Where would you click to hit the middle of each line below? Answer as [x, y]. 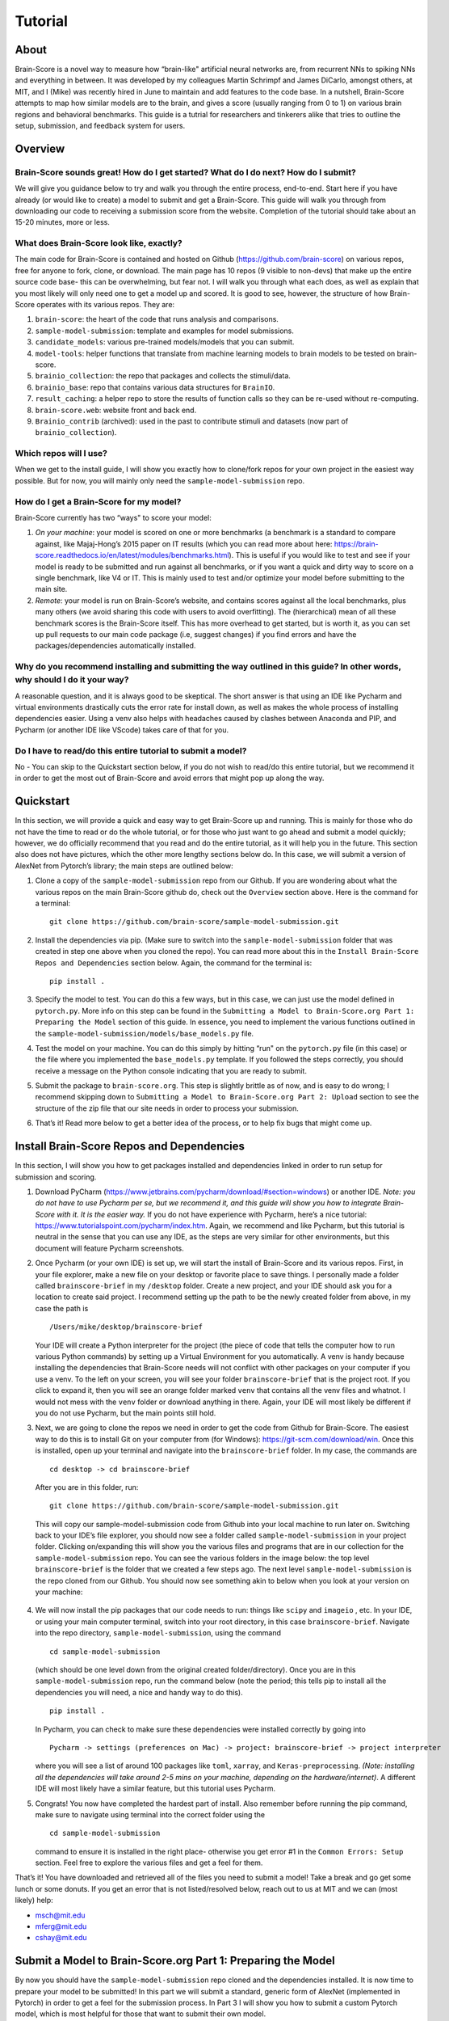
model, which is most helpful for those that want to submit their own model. [141, 2014]
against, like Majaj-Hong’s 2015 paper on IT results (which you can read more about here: [184, 544]
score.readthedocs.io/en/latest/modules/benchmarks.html [132, 555]
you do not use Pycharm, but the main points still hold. [126, 1413]
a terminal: [53, 903]
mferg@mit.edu [61, 1926]
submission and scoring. [56, 1177]
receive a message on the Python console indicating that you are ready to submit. [171, 1070]
